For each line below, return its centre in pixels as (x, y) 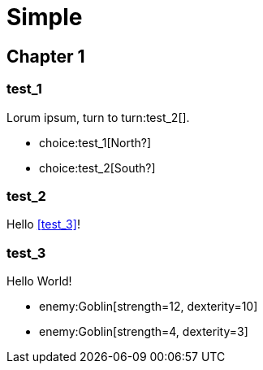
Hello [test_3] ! (43, 224)
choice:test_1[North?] (95, 142)
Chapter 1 (46, 56)
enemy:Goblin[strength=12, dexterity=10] (149, 307)
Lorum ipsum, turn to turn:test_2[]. (98, 117)
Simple (45, 17)
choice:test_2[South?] (97, 168)
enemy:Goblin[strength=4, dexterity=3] (144, 332)
